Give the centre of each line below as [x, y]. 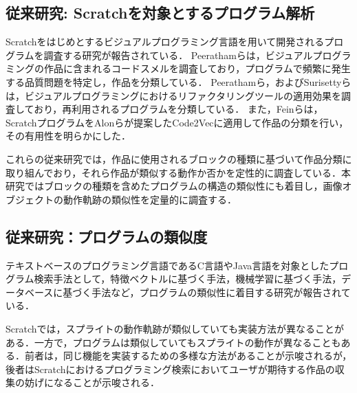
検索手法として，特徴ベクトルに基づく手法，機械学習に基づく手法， [188, 279]
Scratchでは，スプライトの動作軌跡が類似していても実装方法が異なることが [175, 328]
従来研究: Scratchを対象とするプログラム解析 [160, 13]
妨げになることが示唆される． [92, 382]
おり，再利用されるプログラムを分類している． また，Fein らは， [178, 109]
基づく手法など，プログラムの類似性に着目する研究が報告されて [207, 292]
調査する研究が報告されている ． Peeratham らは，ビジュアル [178, 55]
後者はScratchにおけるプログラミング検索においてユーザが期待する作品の [170, 369]
